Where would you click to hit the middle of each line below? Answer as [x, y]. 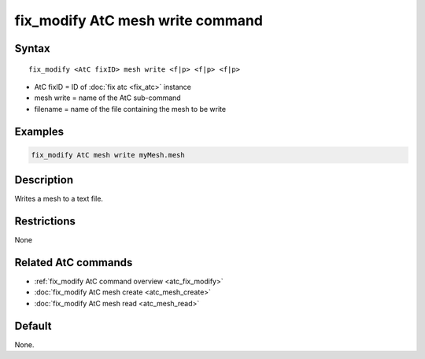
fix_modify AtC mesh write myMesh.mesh [108, 155]
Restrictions [45, 222]
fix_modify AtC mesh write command [139, 20]
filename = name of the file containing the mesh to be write [130, 109]
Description [44, 180]
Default [33, 326]
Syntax [32, 48]
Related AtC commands [74, 263]
